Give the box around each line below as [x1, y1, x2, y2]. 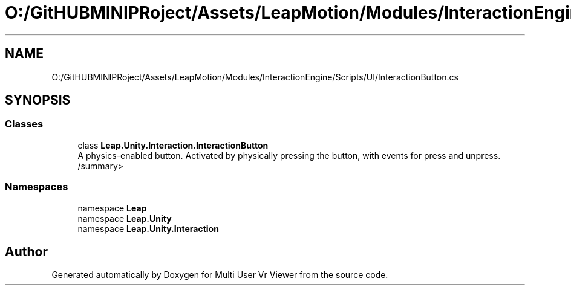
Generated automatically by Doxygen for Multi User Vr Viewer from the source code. [51, 269, 388, 280]
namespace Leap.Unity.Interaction [77, 223, 219, 234]
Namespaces [5, 181, 68, 193]
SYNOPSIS [5, 92, 71, 108]
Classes [5, 118, 44, 130]
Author [5, 243, 48, 259]
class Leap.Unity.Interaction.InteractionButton [77, 140, 269, 150]
